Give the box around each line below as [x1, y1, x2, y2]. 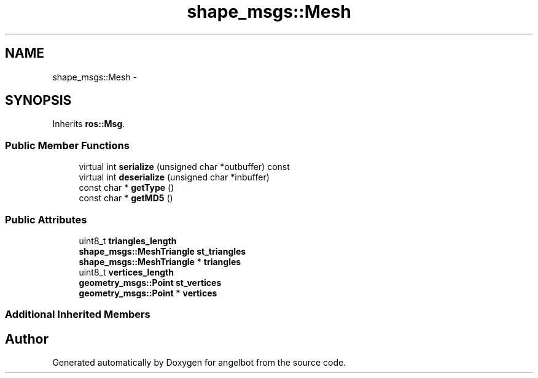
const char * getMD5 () [79, 193, 173, 204]
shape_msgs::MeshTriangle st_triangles [79, 245, 246, 256]
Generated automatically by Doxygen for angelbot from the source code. [52, 357, 346, 368]
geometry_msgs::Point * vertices [79, 287, 217, 298]
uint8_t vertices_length [79, 266, 174, 277]
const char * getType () [79, 182, 174, 193]
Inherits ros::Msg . [52, 118, 125, 129]
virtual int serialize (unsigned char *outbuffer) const [79, 161, 290, 172]
